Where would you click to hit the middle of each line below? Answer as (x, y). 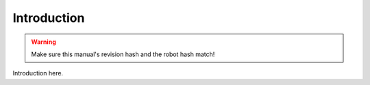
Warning (44, 42)
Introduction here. (38, 73)
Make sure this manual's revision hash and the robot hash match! (123, 54)
